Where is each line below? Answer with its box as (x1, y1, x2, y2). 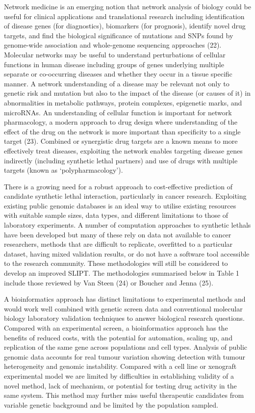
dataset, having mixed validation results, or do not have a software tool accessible (4, 248, 250, 258)
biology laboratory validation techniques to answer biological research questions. (4, 313, 245, 323)
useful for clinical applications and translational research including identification (4, 11, 245, 21)
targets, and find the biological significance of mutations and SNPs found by (4, 30, 233, 40)
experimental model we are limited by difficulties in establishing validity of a (4, 370, 234, 381)
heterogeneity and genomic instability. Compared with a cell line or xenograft (4, 361, 237, 371)
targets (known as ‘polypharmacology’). (4, 165, 123, 175)
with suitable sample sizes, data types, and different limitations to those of (4, 210, 229, 220)
